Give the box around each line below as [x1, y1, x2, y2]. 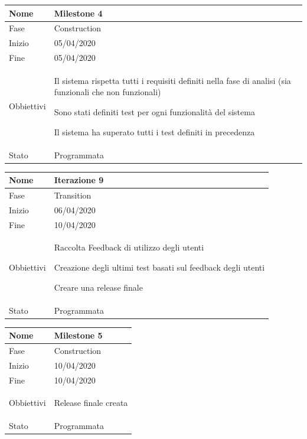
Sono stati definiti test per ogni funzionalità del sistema [54, 106, 255, 118]
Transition [54, 188, 92, 201]
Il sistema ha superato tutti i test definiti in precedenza [54, 125, 255, 138]
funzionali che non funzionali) [54, 86, 161, 98]
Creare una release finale [54, 281, 143, 293]
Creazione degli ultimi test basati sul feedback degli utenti [54, 261, 265, 274]
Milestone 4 [54, 6, 103, 19]
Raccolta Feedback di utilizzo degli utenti [54, 241, 204, 253]
